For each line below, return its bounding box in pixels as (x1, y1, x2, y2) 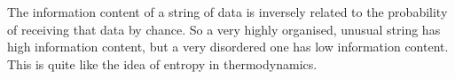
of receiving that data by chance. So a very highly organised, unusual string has (7, 20, 441, 38)
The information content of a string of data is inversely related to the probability (7, 3, 448, 20)
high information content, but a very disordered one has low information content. (7, 37, 449, 56)
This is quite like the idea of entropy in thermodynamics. (7, 54, 318, 73)
